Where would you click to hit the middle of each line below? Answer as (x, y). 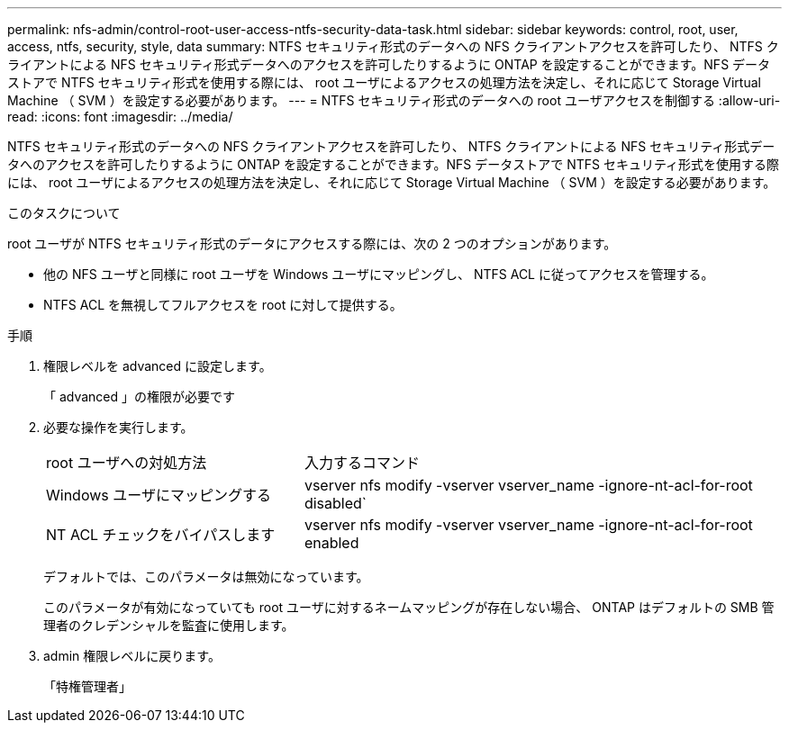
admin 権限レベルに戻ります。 (132, 656)
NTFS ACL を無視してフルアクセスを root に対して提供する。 (223, 305)
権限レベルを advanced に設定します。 (158, 366)
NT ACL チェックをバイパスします (161, 535)
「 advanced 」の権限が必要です (140, 397)
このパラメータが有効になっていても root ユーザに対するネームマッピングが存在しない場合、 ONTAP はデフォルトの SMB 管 (409, 607)
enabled (331, 543)
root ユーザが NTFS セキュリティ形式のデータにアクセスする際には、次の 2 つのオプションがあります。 (312, 243)
